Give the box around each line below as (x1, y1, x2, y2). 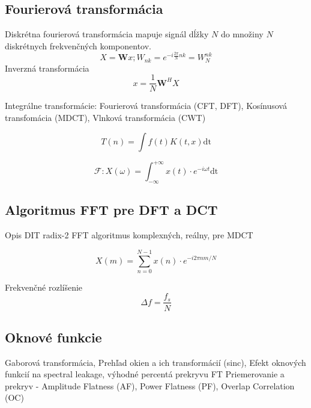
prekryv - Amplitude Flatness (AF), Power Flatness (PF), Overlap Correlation (5, 379, 295, 392)
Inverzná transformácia (5, 61, 89, 74)
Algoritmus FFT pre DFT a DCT (5, 200, 218, 219)
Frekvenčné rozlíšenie (5, 280, 83, 293)
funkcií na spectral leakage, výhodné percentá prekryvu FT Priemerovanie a (5, 368, 285, 380)
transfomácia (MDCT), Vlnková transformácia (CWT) (5, 111, 206, 124)
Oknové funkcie (5, 327, 102, 346)
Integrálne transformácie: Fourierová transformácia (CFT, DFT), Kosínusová (5, 99, 287, 112)
